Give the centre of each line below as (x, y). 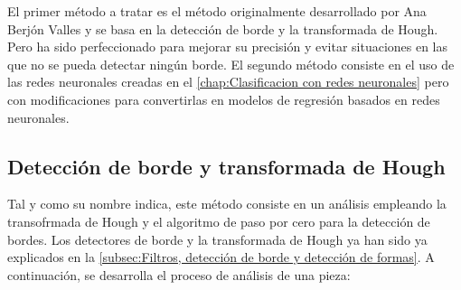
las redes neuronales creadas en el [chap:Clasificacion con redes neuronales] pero (228, 82)
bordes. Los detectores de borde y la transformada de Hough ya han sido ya (217, 239)
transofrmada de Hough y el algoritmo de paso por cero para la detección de (219, 221)
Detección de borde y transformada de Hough (226, 166)
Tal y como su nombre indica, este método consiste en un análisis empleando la (227, 204)
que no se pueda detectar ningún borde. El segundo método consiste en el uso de (231, 64)
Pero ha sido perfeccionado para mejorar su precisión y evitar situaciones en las (228, 47)
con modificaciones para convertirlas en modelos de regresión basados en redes (224, 99)
